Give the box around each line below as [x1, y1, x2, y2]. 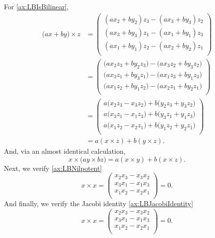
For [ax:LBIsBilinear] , [4, 1, 69, 11]
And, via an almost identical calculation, [4, 146, 126, 156]
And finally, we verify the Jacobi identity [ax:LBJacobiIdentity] [4, 198, 193, 208]
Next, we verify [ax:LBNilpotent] [4, 163, 102, 173]
